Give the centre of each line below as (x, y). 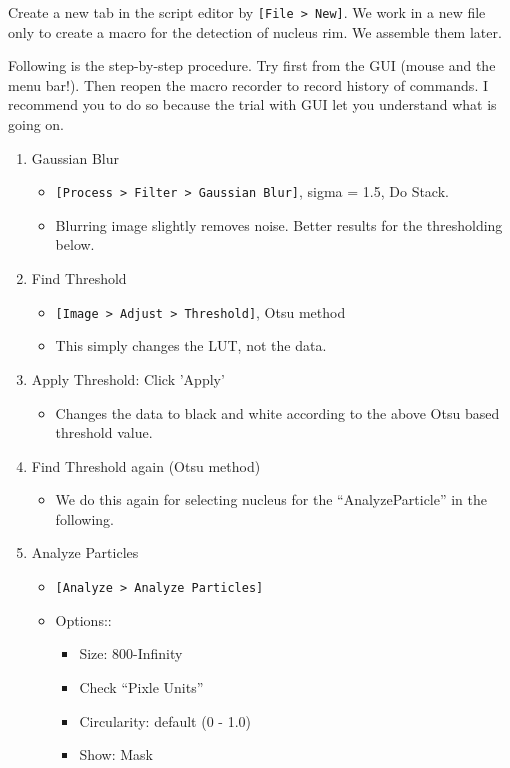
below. (75, 244)
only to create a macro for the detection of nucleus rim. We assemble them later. (255, 31)
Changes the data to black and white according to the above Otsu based (277, 412)
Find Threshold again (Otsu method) (146, 465)
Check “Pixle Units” (141, 686)
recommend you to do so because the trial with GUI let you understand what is (252, 104)
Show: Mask (116, 754)
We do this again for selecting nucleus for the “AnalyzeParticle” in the (271, 499)
